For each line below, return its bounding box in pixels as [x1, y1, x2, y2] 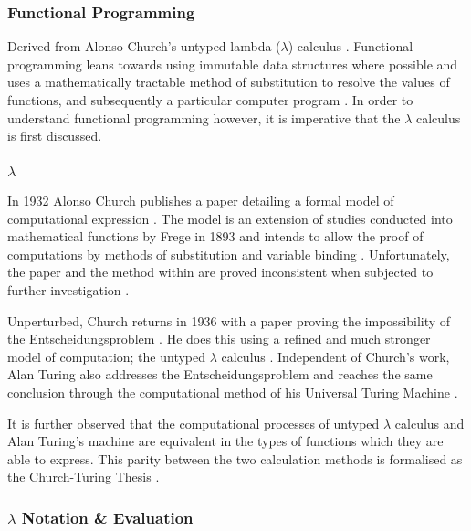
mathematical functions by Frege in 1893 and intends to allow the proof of [7, 227, 424, 246]
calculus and [394, 413, 465, 432]
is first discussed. [7, 126, 102, 145]
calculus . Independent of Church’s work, [221, 346, 450, 366]
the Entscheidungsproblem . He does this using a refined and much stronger [7, 329, 431, 348]
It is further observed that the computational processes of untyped [7, 413, 380, 432]
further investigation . [7, 281, 130, 300]
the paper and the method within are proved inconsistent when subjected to [7, 262, 434, 281]
